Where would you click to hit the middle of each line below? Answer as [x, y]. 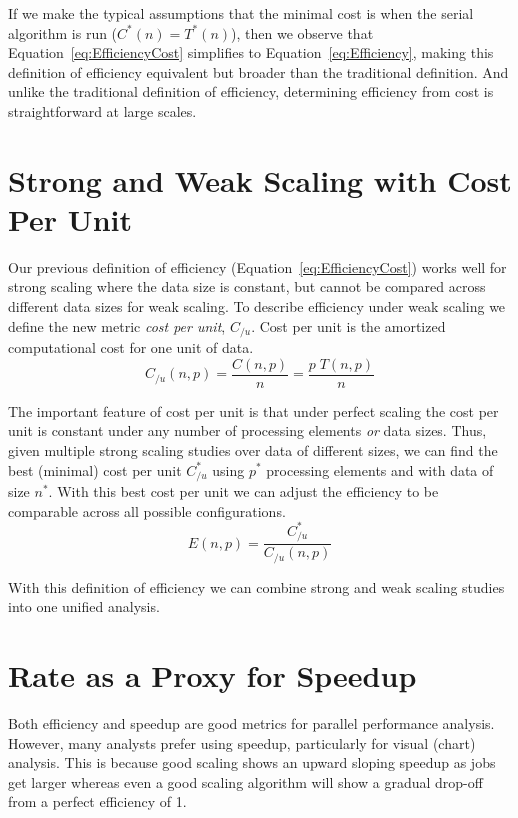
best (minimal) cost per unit [95, 469]
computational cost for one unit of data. [131, 347]
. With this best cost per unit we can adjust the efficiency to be [243, 491]
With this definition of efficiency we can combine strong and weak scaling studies [256, 586]
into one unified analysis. [84, 606]
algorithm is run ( [63, 32]
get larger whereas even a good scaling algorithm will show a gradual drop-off [245, 781]
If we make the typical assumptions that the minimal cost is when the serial [241, 13]
